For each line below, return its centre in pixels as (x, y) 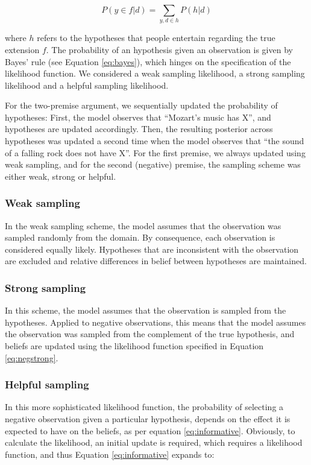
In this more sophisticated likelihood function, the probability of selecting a (144, 407)
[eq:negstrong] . (32, 357)
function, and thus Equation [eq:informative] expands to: (110, 454)
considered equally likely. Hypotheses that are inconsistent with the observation (152, 249)
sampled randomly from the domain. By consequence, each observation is (140, 237)
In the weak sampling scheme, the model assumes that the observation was (143, 225)
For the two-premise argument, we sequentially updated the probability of (141, 105)
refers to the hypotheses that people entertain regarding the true (156, 38)
